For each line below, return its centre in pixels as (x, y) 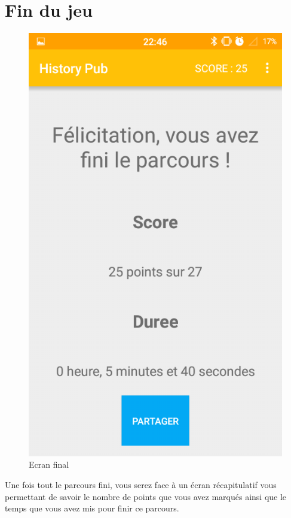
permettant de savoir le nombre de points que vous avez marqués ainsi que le (146, 496)
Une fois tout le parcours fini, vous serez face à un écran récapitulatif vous (141, 484)
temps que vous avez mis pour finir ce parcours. (92, 508)
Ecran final (49, 464)
